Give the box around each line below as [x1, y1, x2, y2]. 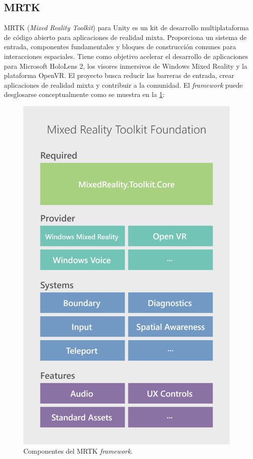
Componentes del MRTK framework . [23, 446, 133, 456]
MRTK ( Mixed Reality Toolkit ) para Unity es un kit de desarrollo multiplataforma [4, 22, 249, 33]
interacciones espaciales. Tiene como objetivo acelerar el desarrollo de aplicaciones [4, 51, 248, 61]
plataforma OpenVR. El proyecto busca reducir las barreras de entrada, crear [4, 70, 235, 80]
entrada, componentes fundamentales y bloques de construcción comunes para [4, 41, 236, 52]
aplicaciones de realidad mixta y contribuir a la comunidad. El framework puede [4, 79, 243, 90]
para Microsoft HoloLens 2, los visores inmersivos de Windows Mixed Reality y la [4, 60, 248, 71]
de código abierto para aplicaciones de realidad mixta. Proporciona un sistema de [4, 32, 247, 42]
